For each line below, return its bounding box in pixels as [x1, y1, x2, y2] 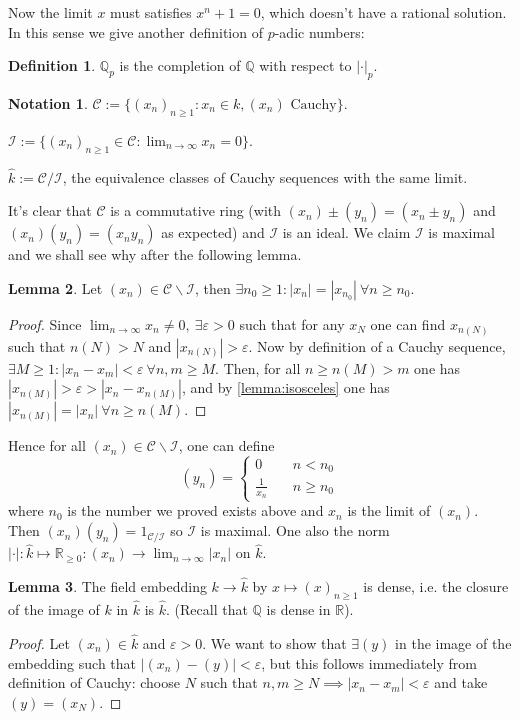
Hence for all [8, 435, 86, 456]
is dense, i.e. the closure [363, 576, 509, 597]
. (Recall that [166, 599, 248, 620]
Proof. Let [8, 632, 70, 653]
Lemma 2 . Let [8, 277, 103, 298]
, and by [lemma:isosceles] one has [181, 377, 390, 398]
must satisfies [110, 2, 192, 22]
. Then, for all [215, 357, 301, 378]
